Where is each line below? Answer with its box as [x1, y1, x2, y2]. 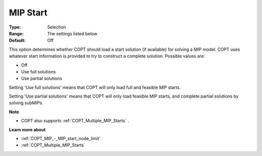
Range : [9, 30, 24, 36]
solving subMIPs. [9, 100, 44, 106]
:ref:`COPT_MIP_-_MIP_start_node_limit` [21, 136, 101, 142]
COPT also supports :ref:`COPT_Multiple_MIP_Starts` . [21, 118, 129, 124]
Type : [9, 24, 21, 30]
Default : [9, 38, 26, 43]
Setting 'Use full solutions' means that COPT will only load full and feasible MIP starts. [9, 85, 181, 90]
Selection [47, 24, 66, 30]
